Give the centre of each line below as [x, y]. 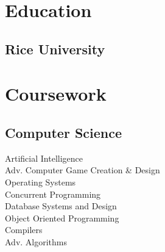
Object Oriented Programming [62, 218]
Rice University [55, 49]
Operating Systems [40, 182]
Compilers [24, 230]
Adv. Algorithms [36, 241]
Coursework [56, 94]
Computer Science [64, 132]
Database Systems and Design [61, 206]
